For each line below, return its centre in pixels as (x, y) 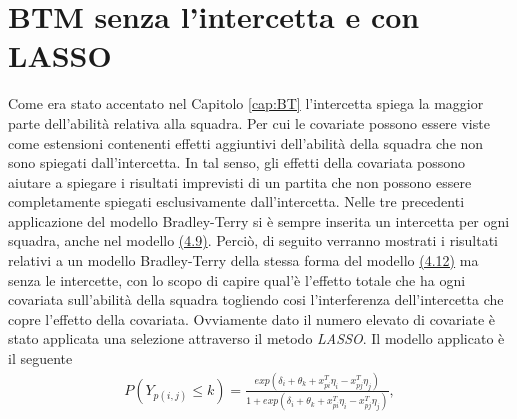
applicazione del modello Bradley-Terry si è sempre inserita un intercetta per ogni (259, 220)
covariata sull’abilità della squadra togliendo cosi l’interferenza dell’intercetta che (256, 299)
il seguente (40, 358)
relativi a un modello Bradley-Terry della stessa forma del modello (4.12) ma (243, 260)
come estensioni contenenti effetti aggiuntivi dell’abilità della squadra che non (246, 142)
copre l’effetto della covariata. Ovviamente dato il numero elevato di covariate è (251, 318)
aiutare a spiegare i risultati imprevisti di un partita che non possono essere (240, 181)
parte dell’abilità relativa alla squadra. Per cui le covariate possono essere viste (249, 122)
